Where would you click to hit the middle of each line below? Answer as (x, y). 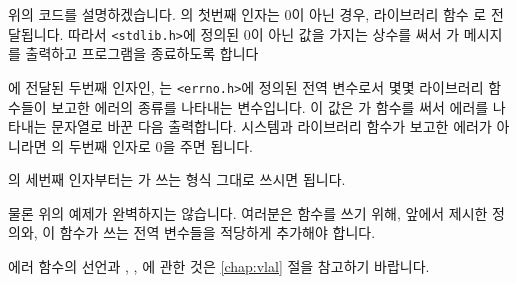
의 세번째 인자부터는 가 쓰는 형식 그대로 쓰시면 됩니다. (177, 179)
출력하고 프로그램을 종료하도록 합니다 (142, 53)
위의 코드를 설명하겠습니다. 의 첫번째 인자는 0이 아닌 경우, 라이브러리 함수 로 (247, 14)
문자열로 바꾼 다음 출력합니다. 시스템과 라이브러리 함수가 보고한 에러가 (271, 126)
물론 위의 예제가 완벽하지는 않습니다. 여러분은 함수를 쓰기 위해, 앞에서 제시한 (248, 212)
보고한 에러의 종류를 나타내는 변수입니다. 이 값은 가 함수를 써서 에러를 (270, 106)
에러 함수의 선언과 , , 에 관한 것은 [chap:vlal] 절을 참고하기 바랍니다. (219, 266)
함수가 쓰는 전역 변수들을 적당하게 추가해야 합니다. (217, 232)
